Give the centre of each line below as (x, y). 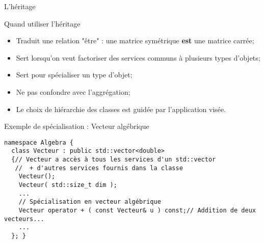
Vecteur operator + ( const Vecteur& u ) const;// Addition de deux (137, 210)
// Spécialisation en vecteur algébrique (90, 202)
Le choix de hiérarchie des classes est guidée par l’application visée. (121, 109)
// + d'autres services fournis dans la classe (99, 168)
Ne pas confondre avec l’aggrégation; (73, 91)
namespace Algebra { (39, 142)
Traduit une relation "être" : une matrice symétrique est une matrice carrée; (135, 40)
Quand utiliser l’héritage (42, 23)
